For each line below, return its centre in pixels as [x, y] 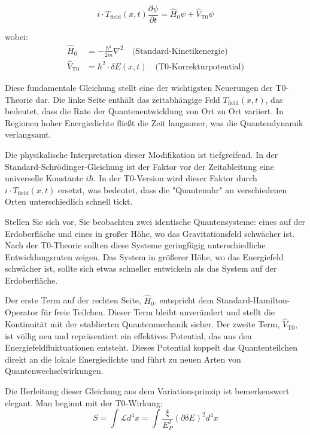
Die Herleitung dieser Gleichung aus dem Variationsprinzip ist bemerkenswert [147, 391]
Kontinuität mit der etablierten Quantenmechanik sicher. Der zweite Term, [142, 324]
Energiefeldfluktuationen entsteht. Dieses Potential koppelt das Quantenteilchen [151, 347]
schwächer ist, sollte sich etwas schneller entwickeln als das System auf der [141, 268]
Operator [22, 312]
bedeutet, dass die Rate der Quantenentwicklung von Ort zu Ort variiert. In [144, 111]
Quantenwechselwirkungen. [54, 371]
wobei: [16, 37]
